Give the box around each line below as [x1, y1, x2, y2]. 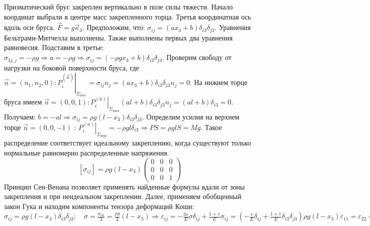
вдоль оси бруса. [4, 22, 55, 32]
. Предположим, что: [82, 22, 145, 32]
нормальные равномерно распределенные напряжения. [4, 147, 169, 157]
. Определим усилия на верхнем [142, 111, 239, 121]
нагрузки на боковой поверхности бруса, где [4, 62, 139, 72]
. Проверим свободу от [162, 52, 231, 62]
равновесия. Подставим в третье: [4, 42, 104, 52]
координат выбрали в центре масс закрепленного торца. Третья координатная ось [4, 11, 251, 21]
